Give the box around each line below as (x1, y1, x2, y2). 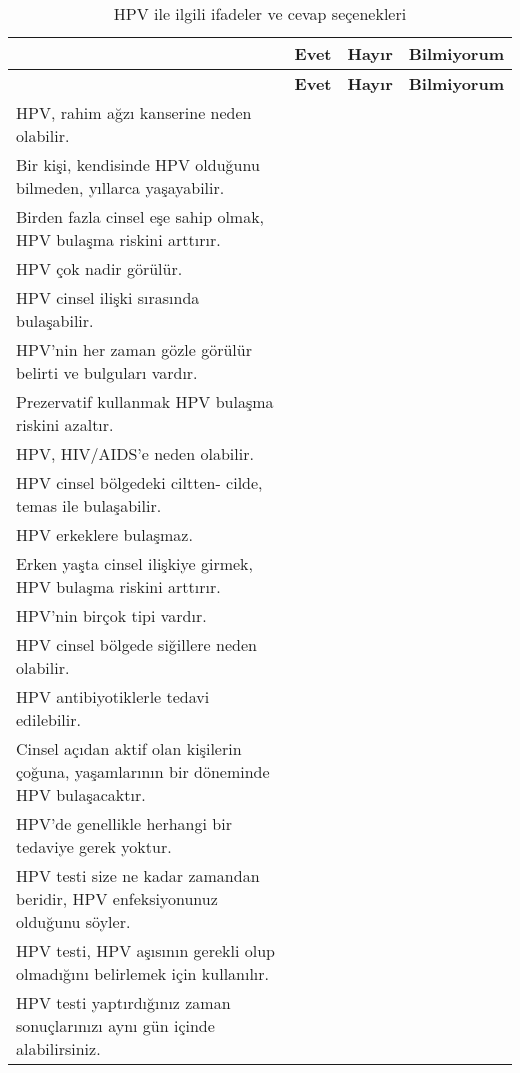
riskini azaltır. (16, 413, 114, 436)
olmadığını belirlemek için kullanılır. (16, 962, 270, 985)
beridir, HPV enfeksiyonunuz (16, 887, 218, 910)
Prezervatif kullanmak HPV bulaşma (16, 390, 274, 413)
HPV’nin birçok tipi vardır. (16, 604, 207, 627)
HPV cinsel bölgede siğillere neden (16, 633, 257, 656)
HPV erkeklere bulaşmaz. (16, 523, 193, 546)
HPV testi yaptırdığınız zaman (16, 991, 231, 1014)
